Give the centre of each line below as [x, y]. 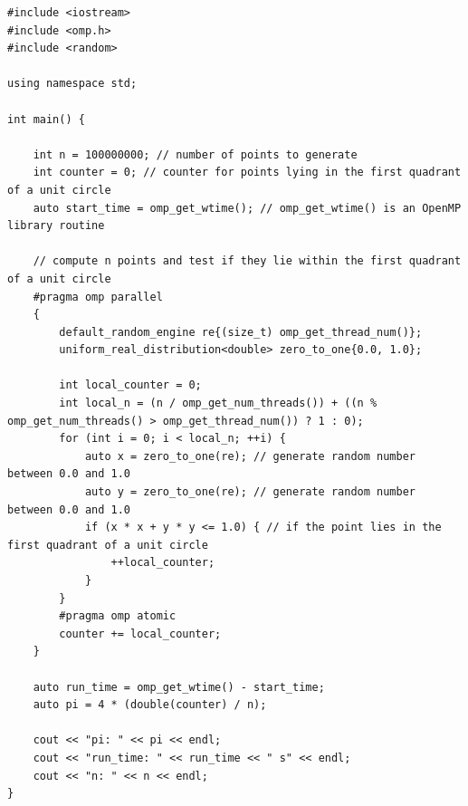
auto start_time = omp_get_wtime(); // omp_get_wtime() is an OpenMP [247, 208]
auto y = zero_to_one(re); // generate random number [250, 492]
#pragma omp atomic [118, 616]
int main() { [46, 119]
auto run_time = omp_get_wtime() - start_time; [179, 687]
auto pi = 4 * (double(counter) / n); [150, 705]
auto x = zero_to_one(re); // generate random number [250, 456]
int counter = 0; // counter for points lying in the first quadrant [247, 173]
